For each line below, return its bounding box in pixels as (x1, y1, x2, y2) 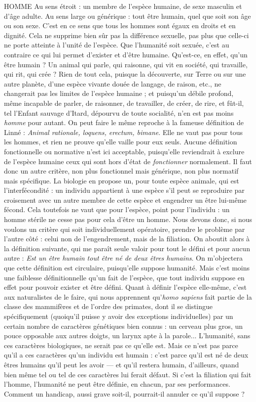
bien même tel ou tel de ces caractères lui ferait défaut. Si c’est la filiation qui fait (4, 369, 252, 379)
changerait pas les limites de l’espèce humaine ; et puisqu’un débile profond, (4, 88, 234, 98)
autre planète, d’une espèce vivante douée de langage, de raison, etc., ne (4, 78, 221, 89)
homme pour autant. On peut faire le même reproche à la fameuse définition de (4, 117, 244, 128)
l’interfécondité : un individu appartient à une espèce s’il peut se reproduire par (4, 185, 245, 195)
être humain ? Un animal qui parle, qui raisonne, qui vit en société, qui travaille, (4, 59, 248, 69)
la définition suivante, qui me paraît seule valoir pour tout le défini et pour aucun (4, 243, 250, 253)
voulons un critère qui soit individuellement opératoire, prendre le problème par (4, 223, 245, 234)
